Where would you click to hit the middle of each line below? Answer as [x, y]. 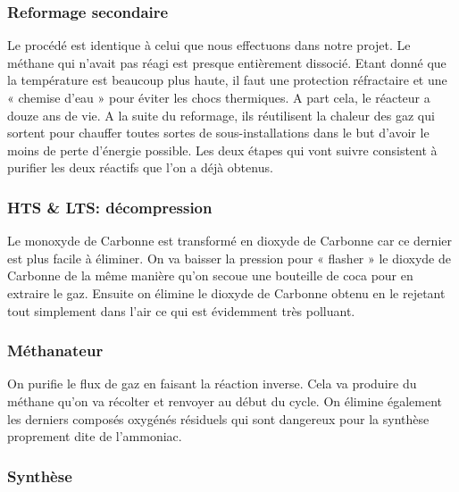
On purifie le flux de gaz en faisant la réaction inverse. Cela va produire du [212, 384]
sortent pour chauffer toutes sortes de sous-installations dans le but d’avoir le [218, 133]
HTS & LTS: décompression [110, 207]
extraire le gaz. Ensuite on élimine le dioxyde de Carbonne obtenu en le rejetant [226, 292]
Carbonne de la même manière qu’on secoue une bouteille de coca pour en [210, 275]
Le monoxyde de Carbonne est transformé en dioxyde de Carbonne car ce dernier [229, 241]
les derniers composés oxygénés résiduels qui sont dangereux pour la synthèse [218, 418]
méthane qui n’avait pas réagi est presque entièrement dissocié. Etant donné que [227, 62]
